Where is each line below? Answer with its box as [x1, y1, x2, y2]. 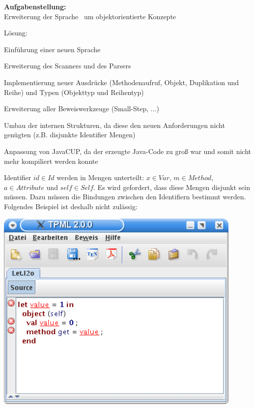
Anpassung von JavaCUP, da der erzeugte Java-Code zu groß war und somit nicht [4, 146, 252, 156]
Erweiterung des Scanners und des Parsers [4, 61, 131, 71]
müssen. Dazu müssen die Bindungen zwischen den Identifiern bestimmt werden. [4, 191, 246, 202]
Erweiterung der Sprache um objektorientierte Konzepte [4, 11, 176, 21]
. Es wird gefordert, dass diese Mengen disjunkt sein [93, 182, 250, 192]
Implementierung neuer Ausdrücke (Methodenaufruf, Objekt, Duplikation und [4, 77, 239, 87]
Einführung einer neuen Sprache [4, 44, 101, 54]
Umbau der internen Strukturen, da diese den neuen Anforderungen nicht [4, 120, 225, 130]
